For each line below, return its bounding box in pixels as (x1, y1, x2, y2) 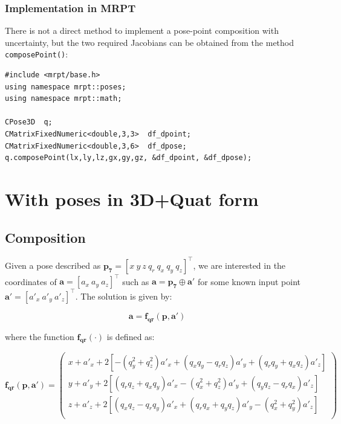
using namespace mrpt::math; (5, 94, 122, 103)
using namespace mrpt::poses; (5, 82, 126, 91)
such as (122, 275, 149, 287)
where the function (5, 330, 74, 342)
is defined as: (106, 330, 155, 342)
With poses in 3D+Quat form (5, 187, 259, 211)
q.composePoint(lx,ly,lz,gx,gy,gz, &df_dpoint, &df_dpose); (5, 153, 252, 162)
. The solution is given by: (75, 289, 172, 302)
